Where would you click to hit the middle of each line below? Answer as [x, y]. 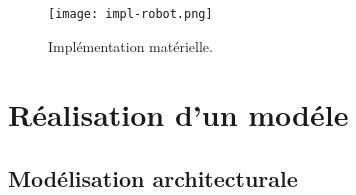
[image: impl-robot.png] [130, 13]
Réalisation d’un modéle [178, 114]
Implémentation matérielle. [130, 45]
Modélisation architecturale [153, 177]
